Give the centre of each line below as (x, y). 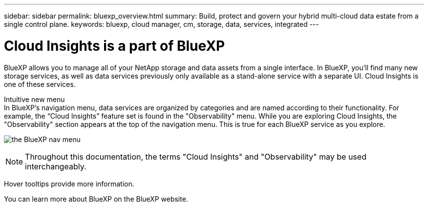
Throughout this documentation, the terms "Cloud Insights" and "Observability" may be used (196, 156)
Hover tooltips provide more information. (69, 184)
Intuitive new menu (34, 99)
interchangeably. (56, 166)
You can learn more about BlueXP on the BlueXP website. (96, 199)
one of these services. (40, 84)
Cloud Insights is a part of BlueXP (115, 46)
